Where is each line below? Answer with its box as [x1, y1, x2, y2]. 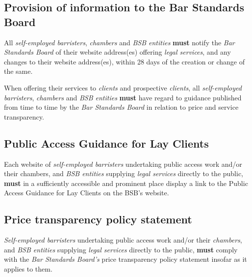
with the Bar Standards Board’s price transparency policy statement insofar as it [4, 254, 247, 264]
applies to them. [4, 263, 52, 274]
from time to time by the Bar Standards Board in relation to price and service [4, 102, 239, 112]
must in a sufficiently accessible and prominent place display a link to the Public [4, 178, 248, 188]
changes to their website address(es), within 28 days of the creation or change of [4, 56, 245, 66]
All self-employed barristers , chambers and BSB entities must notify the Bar [4, 37, 235, 47]
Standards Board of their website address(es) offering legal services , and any [4, 47, 231, 57]
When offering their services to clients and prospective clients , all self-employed [4, 82, 242, 92]
